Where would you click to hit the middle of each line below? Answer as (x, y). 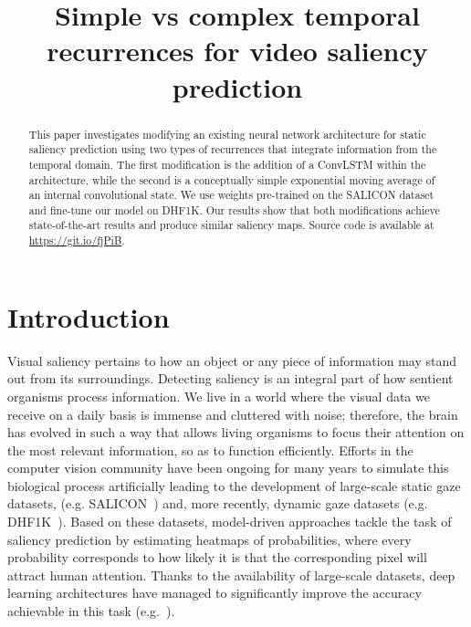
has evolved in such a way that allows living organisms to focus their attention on (236, 432)
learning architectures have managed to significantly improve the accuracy (215, 593)
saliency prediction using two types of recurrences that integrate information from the (233, 149)
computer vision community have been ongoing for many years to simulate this (228, 468)
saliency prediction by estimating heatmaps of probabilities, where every (209, 539)
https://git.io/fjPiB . (77, 240)
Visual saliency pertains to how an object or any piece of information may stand (232, 360)
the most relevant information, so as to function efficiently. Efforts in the (210, 449)
